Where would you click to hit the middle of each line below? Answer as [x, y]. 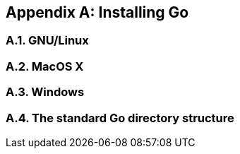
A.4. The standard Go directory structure [120, 118]
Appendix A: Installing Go [97, 12]
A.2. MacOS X [45, 66]
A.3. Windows [45, 92]
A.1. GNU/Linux [47, 41]
